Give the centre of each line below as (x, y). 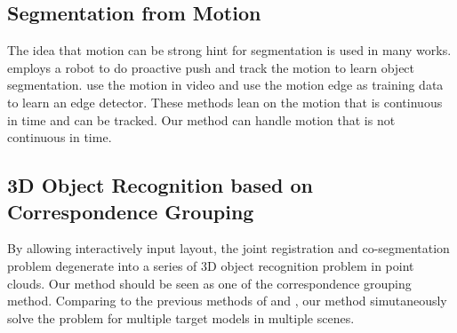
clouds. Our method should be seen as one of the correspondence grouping (209, 283)
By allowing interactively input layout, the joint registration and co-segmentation (228, 248)
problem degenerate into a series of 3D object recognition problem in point (211, 265)
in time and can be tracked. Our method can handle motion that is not (201, 119)
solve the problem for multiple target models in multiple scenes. (181, 317)
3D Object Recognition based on (160, 185)
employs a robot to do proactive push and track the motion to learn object (211, 67)
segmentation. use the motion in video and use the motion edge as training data (225, 85)
